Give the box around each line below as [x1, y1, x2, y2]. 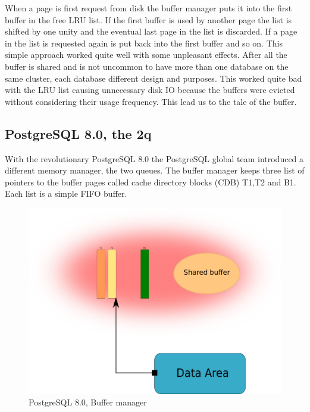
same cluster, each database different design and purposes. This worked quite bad [5, 72, 302, 84]
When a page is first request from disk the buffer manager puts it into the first [5, 2, 292, 14]
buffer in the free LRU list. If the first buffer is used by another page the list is [5, 13, 292, 26]
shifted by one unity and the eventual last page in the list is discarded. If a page [5, 25, 298, 38]
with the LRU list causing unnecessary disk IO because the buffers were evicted [5, 83, 295, 96]
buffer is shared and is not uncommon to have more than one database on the [5, 60, 289, 72]
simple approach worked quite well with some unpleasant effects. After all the [5, 48, 287, 61]
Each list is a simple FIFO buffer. [5, 187, 127, 200]
